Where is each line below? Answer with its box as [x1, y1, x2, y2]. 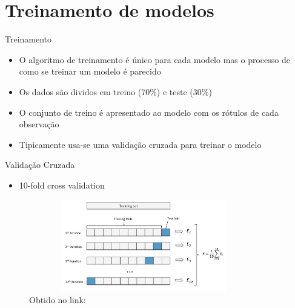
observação [19, 118, 59, 130]
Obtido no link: [29, 293, 86, 306]
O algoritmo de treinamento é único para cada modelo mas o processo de [19, 53, 290, 65]
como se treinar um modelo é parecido [19, 65, 161, 78]
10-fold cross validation [19, 178, 105, 191]
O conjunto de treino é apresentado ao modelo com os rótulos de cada [19, 105, 279, 118]
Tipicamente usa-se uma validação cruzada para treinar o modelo [19, 138, 262, 150]
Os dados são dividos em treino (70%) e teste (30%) [19, 85, 212, 98]
